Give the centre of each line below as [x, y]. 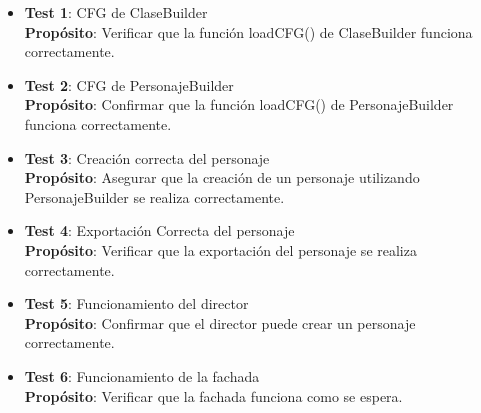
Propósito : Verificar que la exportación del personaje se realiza [220, 249]
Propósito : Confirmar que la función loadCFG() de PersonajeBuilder [239, 104]
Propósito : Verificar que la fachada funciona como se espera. [213, 395]
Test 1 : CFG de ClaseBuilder [116, 12]
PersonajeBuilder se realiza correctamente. [154, 196]
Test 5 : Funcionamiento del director [136, 303]
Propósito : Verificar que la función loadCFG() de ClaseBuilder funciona [248, 31]
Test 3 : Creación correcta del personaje [147, 157]
